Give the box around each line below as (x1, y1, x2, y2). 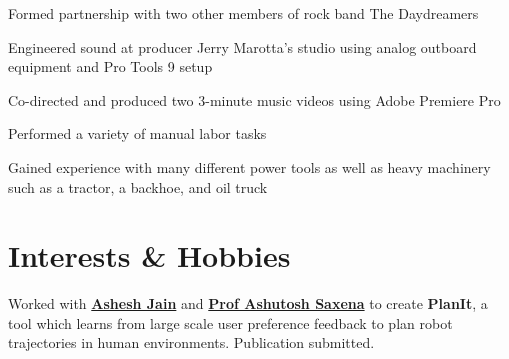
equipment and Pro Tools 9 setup (8, 56, 213, 77)
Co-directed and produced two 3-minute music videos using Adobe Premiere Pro (8, 89, 501, 110)
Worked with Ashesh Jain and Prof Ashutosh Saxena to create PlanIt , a (8, 293, 488, 314)
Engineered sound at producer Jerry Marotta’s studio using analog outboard (8, 36, 477, 57)
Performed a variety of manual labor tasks (8, 123, 267, 144)
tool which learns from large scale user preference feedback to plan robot (8, 312, 453, 333)
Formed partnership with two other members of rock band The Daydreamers (8, 3, 479, 23)
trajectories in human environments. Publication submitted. (8, 332, 375, 353)
